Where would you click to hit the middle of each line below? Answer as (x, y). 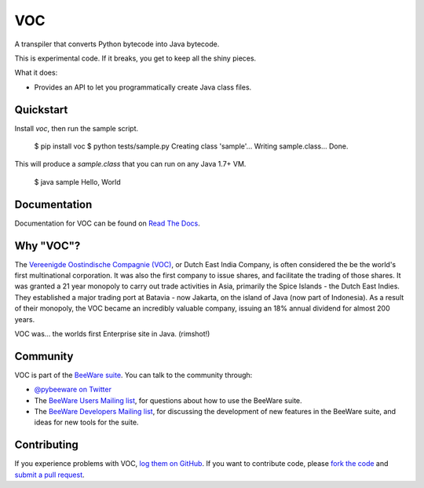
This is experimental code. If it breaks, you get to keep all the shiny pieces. (135, 58)
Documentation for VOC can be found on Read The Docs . (107, 223)
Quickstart (41, 110)
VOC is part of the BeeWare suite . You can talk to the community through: (133, 375)
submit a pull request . (50, 475)
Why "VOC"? (48, 246)
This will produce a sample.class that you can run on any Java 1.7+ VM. (130, 164)
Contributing (46, 445)
